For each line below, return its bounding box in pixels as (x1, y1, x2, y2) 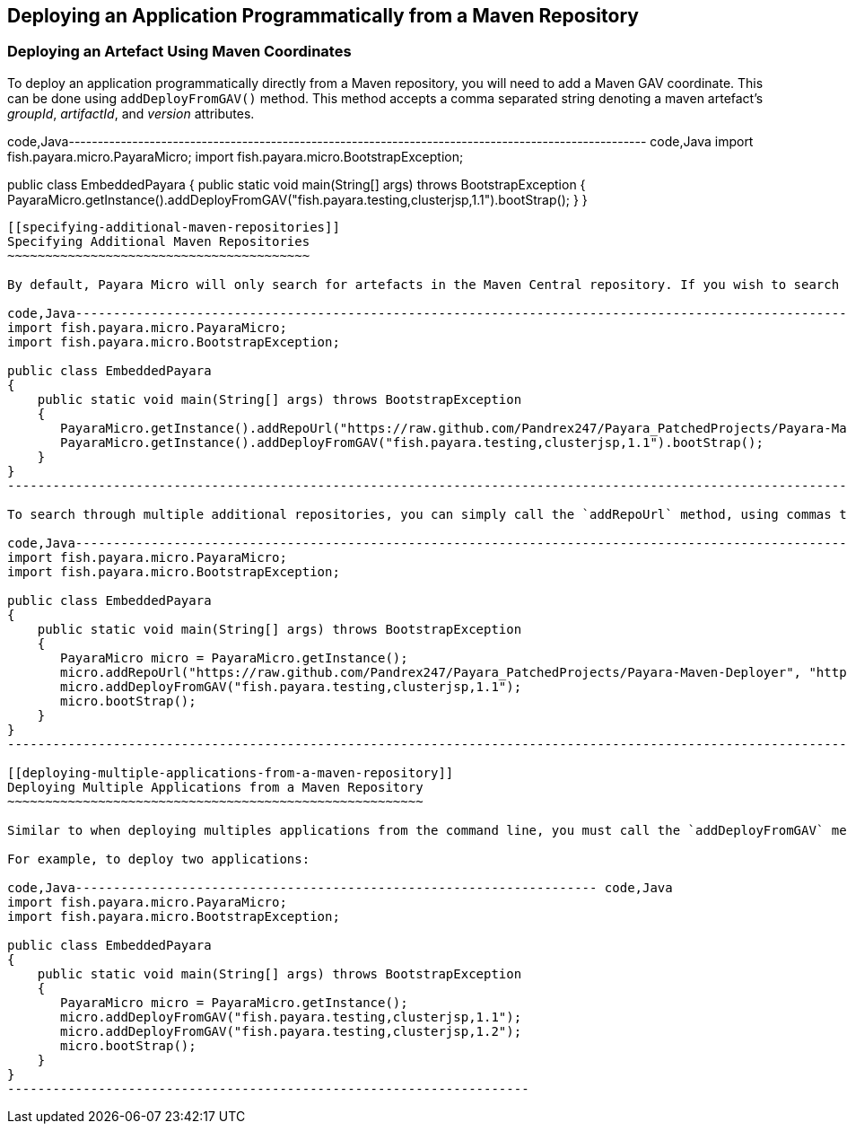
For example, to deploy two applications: (7, 851, 310, 866)
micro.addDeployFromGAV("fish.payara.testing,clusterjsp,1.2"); (60, 1023, 522, 1039)
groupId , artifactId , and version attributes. (7, 105, 255, 121)
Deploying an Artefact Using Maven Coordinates (7, 42, 352, 61)
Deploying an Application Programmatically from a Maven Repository (7, 4, 639, 27)
